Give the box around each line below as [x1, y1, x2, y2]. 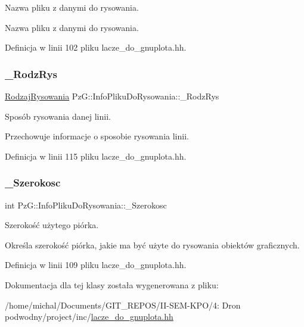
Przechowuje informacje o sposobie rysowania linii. [5, 130, 189, 142]
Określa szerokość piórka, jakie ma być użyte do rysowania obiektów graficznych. [5, 238, 300, 251]
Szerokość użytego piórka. [5, 219, 99, 231]
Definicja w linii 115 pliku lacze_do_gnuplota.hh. [5, 150, 187, 162]
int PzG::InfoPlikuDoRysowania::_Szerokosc [5, 198, 167, 211]
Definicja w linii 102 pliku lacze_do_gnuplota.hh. [5, 41, 187, 54]
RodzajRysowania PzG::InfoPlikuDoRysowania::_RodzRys [5, 90, 219, 102]
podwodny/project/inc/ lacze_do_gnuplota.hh [5, 310, 173, 323]
